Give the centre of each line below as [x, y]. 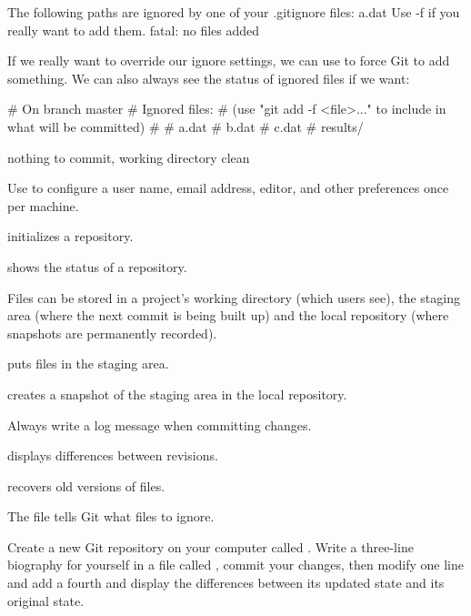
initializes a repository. [70, 236]
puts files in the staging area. [88, 364]
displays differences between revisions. [113, 455]
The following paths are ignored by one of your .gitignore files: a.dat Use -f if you [234, 12]
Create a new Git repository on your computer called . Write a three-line [210, 546]
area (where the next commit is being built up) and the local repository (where [228, 315]
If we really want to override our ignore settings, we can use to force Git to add [229, 61]
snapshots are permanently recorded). [112, 333]
